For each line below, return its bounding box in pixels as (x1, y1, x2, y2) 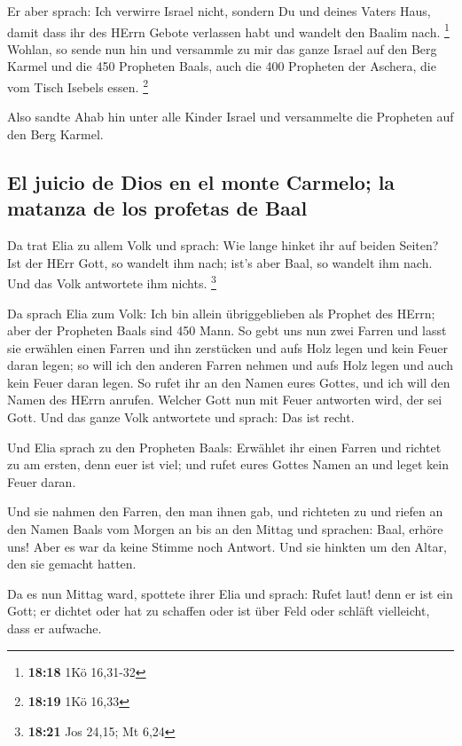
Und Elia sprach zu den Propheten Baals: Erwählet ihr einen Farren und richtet (7, 437, 442, 456)
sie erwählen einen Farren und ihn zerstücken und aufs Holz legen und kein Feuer (7, 338, 449, 357)
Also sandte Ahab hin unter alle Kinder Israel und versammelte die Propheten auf (7, 107, 454, 126)
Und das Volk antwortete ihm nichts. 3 (7, 271, 216, 292)
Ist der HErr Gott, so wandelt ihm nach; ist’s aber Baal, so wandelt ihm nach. (7, 253, 433, 271)
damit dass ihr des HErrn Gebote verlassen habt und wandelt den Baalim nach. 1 (7, 20, 450, 41)
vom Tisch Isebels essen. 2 (7, 75, 149, 96)
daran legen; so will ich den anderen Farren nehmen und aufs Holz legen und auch (7, 356, 453, 374)
